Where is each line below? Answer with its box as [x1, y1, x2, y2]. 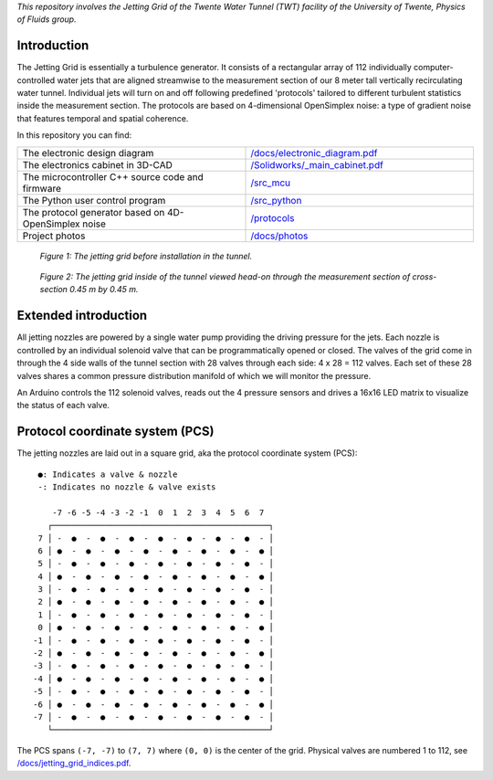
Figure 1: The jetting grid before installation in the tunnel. [39, 250, 253, 261]
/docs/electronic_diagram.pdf [250, 146, 378, 159]
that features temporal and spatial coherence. [16, 112, 189, 123]
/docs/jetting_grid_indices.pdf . [16, 758, 131, 769]
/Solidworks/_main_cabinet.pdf [250, 158, 383, 171]
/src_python [250, 194, 302, 206]
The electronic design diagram [22, 146, 154, 159]
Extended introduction [16, 308, 148, 323]
